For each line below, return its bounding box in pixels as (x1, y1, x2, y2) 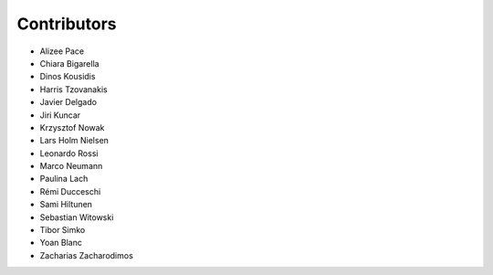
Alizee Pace (39, 46, 85, 57)
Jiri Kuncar (39, 110, 81, 121)
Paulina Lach (39, 174, 89, 185)
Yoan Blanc (39, 238, 82, 249)
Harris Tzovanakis (39, 83, 109, 95)
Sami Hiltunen (39, 199, 93, 210)
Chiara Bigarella (39, 58, 100, 69)
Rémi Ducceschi (39, 185, 101, 196)
